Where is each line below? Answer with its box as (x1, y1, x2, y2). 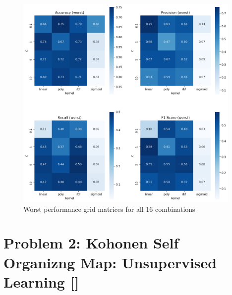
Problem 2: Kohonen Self (3, 233, 179, 253)
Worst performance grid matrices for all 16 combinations (23, 203, 195, 214)
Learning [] (3, 271, 79, 292)
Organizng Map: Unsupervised (3, 252, 217, 272)
